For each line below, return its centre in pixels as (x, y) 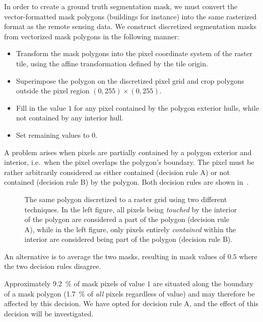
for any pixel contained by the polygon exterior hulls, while (166, 107)
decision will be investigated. (49, 313)
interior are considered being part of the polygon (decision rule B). (129, 239)
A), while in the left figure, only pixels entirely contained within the (130, 229)
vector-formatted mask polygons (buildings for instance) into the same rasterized (130, 16)
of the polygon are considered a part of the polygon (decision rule (127, 219)
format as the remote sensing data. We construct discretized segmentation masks (130, 26)
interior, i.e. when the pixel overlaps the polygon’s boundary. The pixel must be (129, 162)
